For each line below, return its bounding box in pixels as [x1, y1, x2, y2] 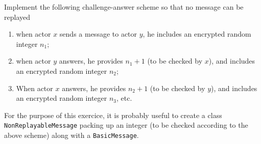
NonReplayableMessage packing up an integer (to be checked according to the [4, 120, 248, 130]
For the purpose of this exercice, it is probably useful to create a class [4, 109, 222, 120]
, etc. [116, 93, 132, 103]
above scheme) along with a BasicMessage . [4, 130, 139, 140]
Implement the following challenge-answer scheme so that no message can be [4, 2, 244, 12]
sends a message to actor [59, 28, 137, 39]
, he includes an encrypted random [143, 28, 251, 39]
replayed [4, 11, 30, 22]
